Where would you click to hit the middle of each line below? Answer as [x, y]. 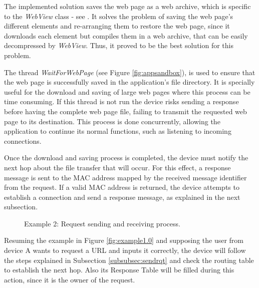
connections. [23, 140]
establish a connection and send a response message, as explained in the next [122, 197]
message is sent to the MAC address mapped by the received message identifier [125, 177]
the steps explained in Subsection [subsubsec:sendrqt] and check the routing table [129, 260]
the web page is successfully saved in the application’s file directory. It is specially [129, 82]
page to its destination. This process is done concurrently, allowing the [112, 121]
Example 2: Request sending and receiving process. [102, 223]
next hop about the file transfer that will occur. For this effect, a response [117, 167]
